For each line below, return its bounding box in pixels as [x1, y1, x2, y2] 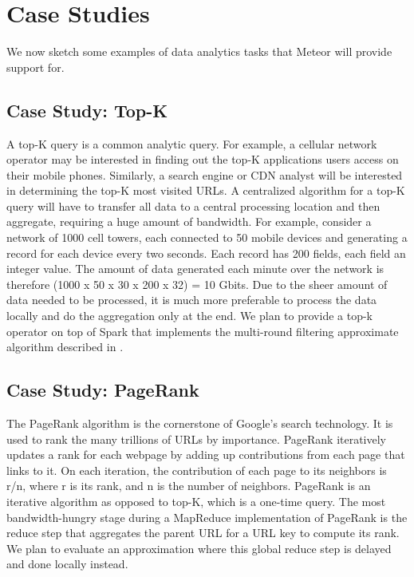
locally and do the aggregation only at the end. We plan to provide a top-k [6, 307, 373, 324]
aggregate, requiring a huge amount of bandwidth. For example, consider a [6, 213, 372, 230]
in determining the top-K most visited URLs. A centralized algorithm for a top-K [6, 182, 405, 199]
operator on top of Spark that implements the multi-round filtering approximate [6, 322, 399, 339]
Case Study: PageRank [6, 377, 199, 402]
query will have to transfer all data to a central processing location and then [6, 197, 380, 214]
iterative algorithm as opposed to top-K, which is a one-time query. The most [6, 493, 386, 509]
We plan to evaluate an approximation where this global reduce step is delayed [6, 539, 392, 556]
